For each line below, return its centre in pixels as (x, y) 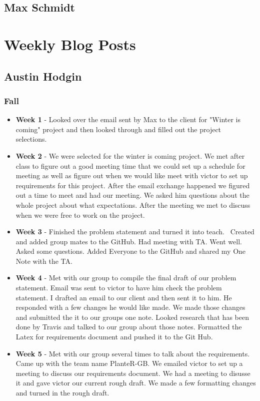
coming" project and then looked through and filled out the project (118, 129)
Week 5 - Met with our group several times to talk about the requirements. (133, 353)
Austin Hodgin (43, 76)
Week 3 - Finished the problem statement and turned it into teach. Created (135, 232)
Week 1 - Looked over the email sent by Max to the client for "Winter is (128, 119)
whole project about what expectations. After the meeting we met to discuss (133, 205)
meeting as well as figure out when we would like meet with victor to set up (132, 175)
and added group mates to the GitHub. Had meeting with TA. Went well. (129, 241)
